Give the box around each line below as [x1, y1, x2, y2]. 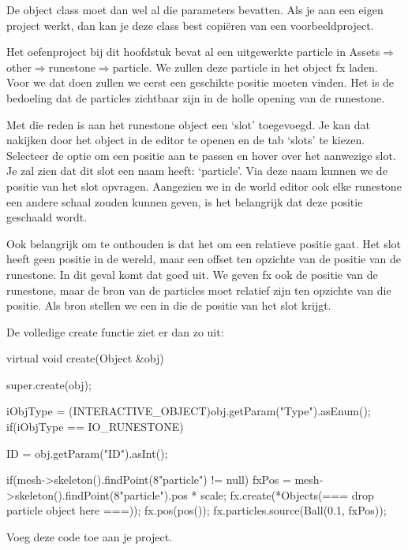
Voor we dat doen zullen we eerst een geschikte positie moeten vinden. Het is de [6, 74, 395, 91]
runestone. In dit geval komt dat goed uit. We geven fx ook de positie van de [6, 266, 378, 282]
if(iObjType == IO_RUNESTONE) [6, 418, 184, 435]
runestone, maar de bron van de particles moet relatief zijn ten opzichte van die [6, 281, 391, 298]
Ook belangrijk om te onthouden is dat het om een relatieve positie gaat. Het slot [6, 235, 402, 251]
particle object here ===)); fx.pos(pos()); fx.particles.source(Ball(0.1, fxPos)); [6, 502, 387, 518]
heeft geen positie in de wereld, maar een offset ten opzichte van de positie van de [6, 251, 401, 267]
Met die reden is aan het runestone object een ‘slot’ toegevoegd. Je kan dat [6, 116, 370, 132]
